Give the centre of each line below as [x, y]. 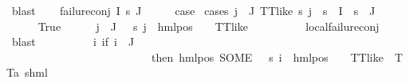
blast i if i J [73, 41]
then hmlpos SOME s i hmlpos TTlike [267, 57]
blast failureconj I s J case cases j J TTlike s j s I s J [193, 10]
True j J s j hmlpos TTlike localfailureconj [208, 26]
